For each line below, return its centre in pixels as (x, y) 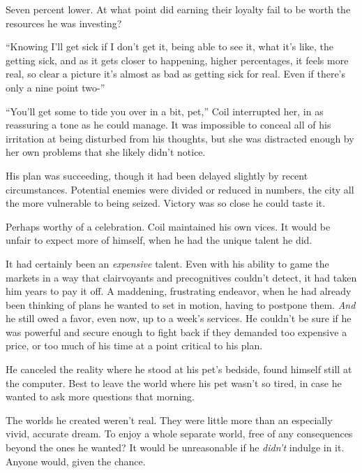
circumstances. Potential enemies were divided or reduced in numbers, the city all (180, 189)
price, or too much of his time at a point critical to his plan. (134, 345)
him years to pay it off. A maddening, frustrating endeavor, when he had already (179, 291)
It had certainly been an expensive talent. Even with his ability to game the (167, 263)
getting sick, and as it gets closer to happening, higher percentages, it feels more (177, 60)
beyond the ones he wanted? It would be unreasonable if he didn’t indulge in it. (175, 447)
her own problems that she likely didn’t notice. (106, 152)
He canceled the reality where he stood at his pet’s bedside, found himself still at (179, 369)
